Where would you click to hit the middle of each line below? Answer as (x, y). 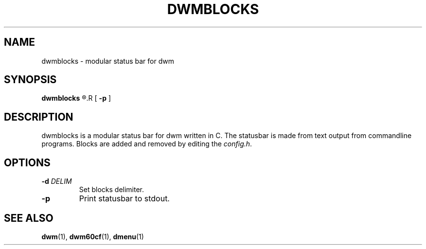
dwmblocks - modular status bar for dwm (108, 61)
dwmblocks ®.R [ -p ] (76, 98)
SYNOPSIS (30, 80)
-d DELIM (57, 181)
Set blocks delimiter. (112, 190)
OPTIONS (27, 162)
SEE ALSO (29, 218)
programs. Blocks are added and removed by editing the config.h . (147, 144)
